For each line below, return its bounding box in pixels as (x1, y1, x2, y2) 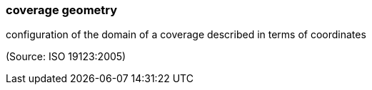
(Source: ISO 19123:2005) (6, 50, 126, 63)
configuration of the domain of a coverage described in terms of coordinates (6, 28, 366, 41)
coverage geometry (6, 3, 118, 17)
